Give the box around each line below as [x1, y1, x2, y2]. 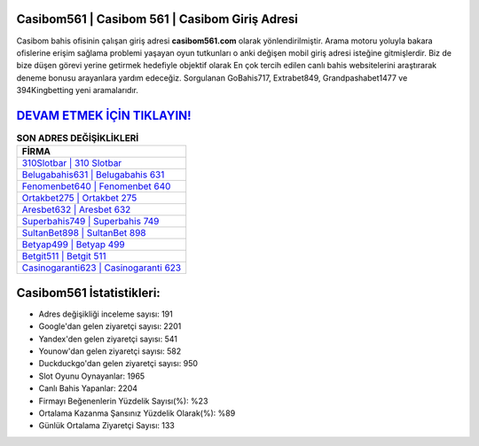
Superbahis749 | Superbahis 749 [21, 215, 160, 228]
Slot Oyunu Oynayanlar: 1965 [38, 371, 145, 381]
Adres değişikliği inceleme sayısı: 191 [38, 309, 173, 319]
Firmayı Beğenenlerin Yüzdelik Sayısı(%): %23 [38, 395, 208, 406]
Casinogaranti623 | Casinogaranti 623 [21, 262, 182, 274]
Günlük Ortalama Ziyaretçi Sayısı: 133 [38, 420, 175, 431]
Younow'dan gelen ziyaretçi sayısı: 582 [38, 346, 182, 356]
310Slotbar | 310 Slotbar [21, 157, 122, 169]
